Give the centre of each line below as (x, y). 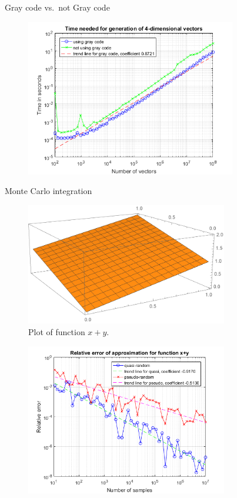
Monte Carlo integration (49, 191)
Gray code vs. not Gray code (57, 7)
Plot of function (57, 332)
